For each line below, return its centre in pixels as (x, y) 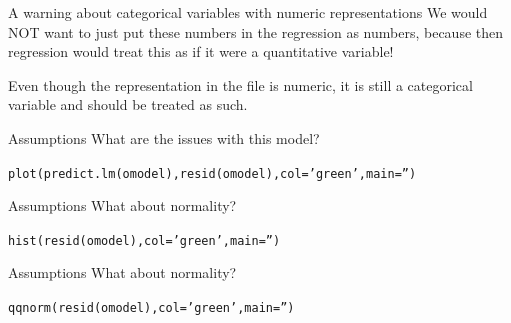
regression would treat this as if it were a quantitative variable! (201, 51)
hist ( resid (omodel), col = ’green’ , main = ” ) (144, 240)
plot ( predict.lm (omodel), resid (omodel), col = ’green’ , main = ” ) (212, 173)
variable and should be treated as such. (128, 104)
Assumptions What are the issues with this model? (164, 137)
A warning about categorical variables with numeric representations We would (248, 12)
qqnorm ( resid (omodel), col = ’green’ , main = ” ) (151, 308)
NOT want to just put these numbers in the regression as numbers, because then (256, 31)
